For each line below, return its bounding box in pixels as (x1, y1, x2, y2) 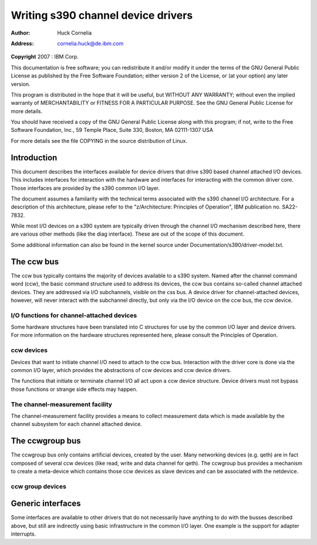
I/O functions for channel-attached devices (11, 311, 137, 319)
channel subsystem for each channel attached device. (11, 421, 142, 428)
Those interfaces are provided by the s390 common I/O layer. (11, 185, 160, 192)
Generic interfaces (11, 499, 82, 509)
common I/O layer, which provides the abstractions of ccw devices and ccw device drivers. (11, 367, 232, 374)
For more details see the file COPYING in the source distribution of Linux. (11, 137, 188, 144)
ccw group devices (11, 482, 67, 491)
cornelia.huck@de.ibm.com (57, 40, 124, 47)
